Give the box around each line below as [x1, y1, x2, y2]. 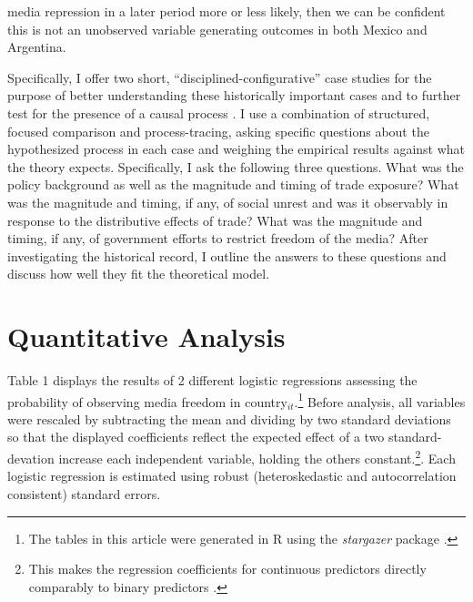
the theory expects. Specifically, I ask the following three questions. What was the [7, 157, 464, 176]
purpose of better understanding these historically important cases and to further [7, 86, 461, 105]
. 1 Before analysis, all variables [294, 389, 466, 411]
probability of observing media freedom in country [7, 392, 287, 411]
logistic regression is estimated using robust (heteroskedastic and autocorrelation [7, 466, 457, 485]
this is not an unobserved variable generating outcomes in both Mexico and [7, 19, 428, 38]
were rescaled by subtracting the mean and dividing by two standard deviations [7, 409, 451, 428]
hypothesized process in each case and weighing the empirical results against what [7, 139, 466, 158]
